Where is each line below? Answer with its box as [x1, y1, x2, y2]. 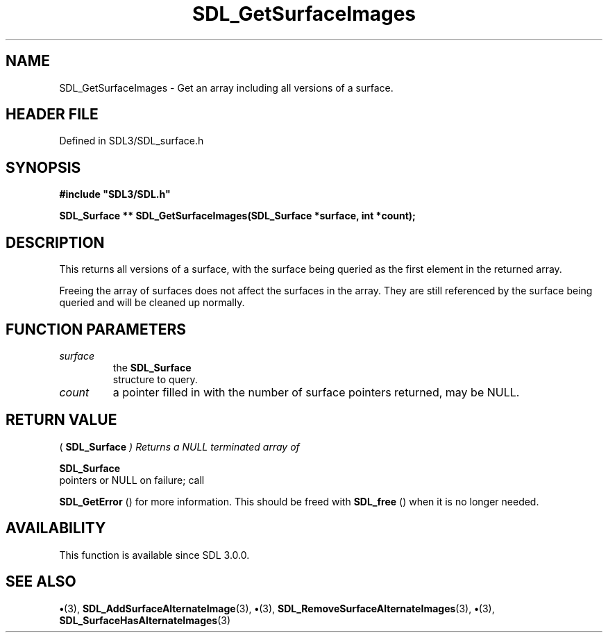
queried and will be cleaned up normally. [59, 296, 245, 309]
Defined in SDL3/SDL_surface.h [59, 135, 204, 147]
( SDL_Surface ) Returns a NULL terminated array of [59, 440, 300, 453]
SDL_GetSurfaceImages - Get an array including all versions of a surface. [59, 81, 394, 94]
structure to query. [112, 373, 198, 385]
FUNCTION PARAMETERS [6, 320, 186, 338]
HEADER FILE [6, 106, 99, 124]
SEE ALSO [6, 573, 76, 591]
